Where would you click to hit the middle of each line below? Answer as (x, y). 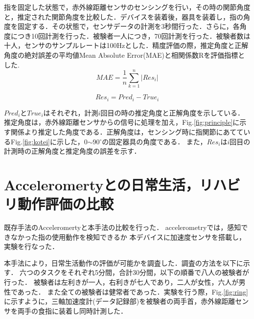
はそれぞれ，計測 (71, 112)
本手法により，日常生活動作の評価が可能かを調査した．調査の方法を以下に (124, 262)
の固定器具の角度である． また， (154, 141)
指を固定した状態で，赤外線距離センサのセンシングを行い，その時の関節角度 (127, 7)
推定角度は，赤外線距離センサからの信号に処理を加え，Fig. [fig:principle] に (122, 122)
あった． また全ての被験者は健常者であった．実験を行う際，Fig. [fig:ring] (133, 291)
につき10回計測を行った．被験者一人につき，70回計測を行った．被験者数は (130, 35)
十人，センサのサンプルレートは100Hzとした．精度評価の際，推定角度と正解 (126, 45)
